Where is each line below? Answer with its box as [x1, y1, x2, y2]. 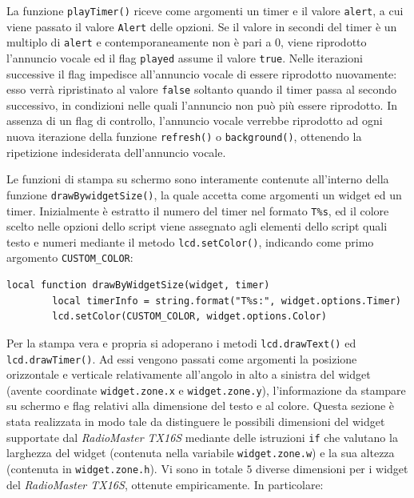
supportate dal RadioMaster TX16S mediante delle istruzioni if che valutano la [6, 428, 398, 445]
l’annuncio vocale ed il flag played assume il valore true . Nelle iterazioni [6, 49, 363, 66]
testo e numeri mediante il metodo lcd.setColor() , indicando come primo [6, 233, 374, 250]
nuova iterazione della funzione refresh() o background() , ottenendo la [6, 128, 362, 145]
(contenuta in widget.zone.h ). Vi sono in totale [6, 460, 243, 476]
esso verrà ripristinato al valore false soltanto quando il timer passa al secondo [6, 81, 397, 98]
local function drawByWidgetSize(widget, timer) [6, 279, 270, 291]
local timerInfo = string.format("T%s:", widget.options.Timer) [52, 295, 401, 307]
